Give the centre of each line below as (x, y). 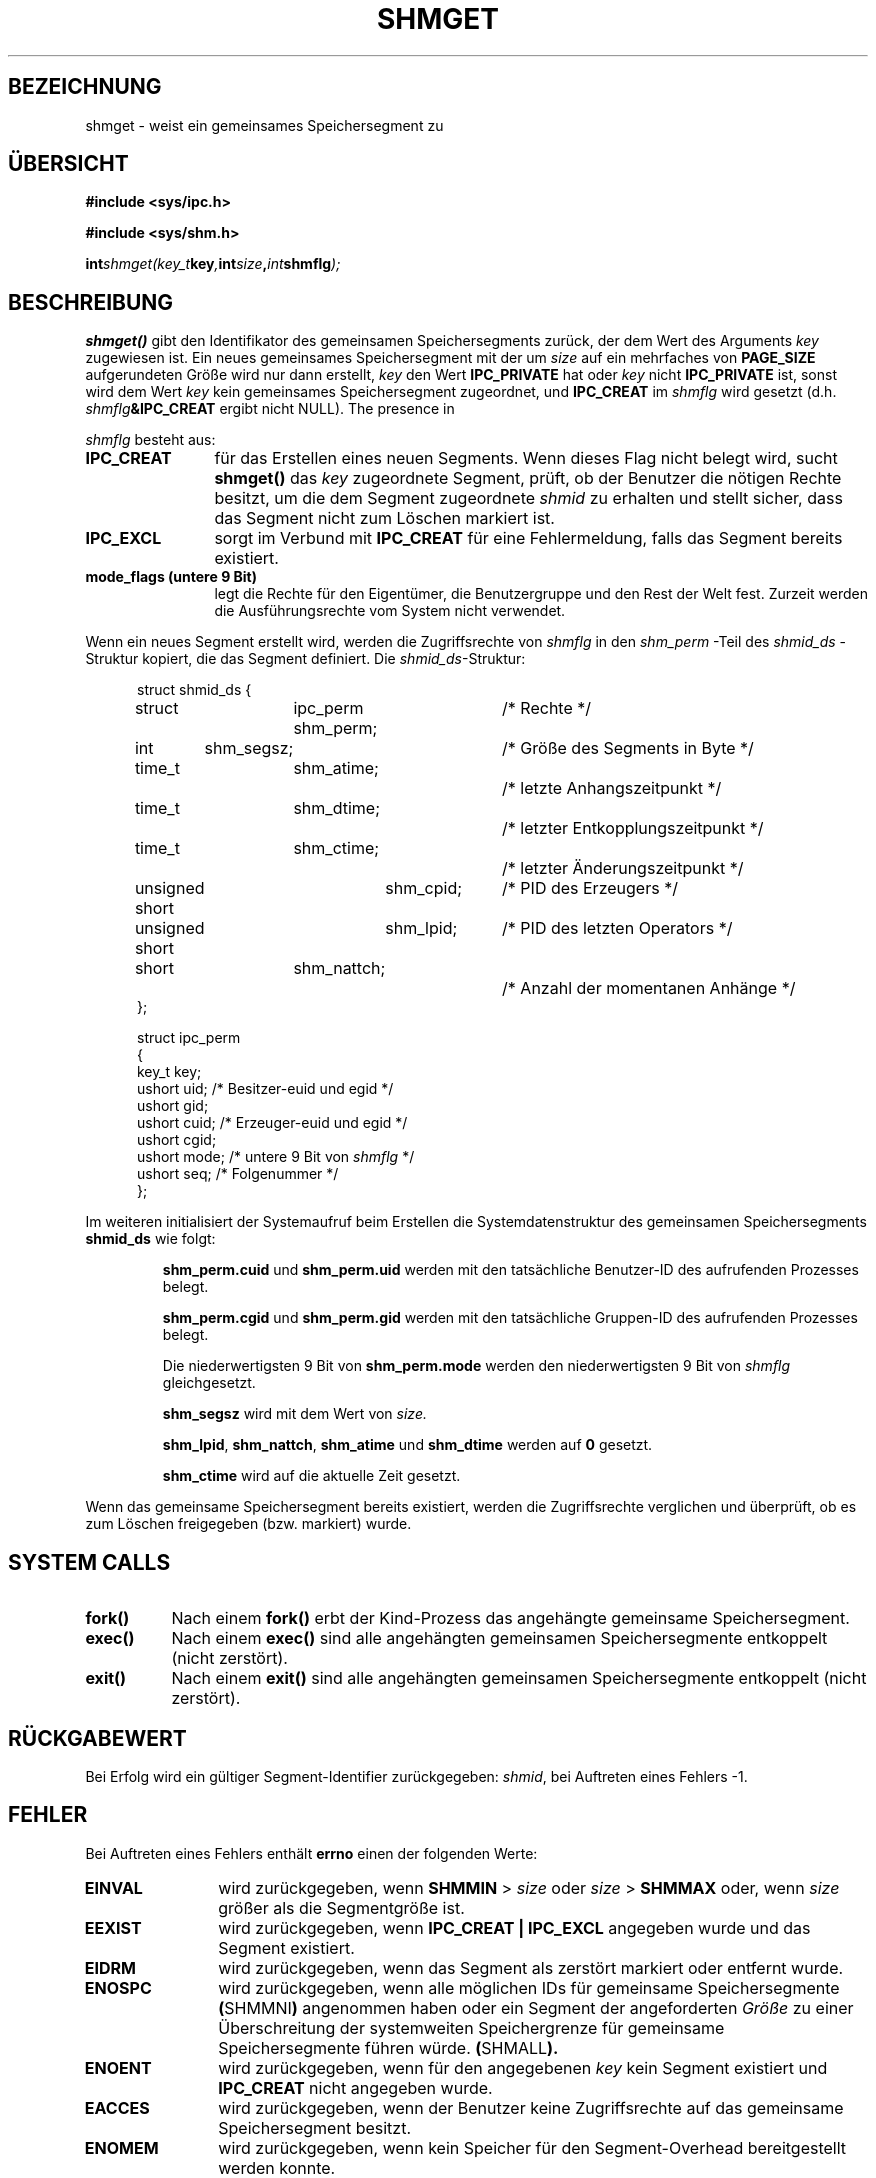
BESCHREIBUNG (91, 302)
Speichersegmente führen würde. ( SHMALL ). (388, 2047)
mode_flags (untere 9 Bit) (171, 577)
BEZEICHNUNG (85, 87)
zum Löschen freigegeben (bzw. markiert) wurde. (248, 1524)
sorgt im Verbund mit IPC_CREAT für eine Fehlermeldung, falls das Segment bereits (528, 538)
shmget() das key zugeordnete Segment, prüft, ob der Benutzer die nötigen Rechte (528, 478)
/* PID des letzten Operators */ (617, 928)
